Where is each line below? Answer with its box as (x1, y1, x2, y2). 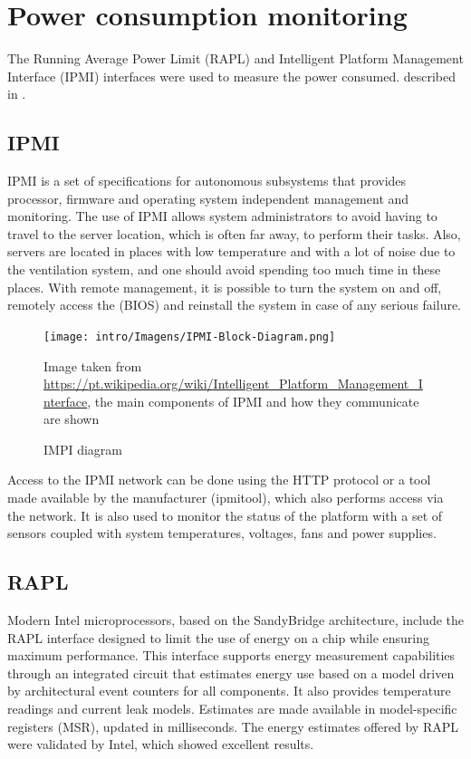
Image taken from (43, 356, 142, 375)
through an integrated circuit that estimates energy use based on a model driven (7, 663, 455, 682)
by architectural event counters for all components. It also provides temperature (7, 681, 451, 700)
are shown (43, 409, 100, 428)
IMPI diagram (43, 439, 122, 458)
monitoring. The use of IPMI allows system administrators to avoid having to (7, 207, 437, 226)
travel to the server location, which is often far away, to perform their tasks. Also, (7, 224, 461, 243)
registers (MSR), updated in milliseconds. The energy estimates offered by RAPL (7, 716, 458, 735)
